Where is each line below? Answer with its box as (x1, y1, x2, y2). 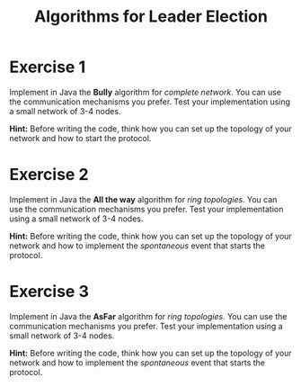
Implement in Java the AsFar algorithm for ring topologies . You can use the (9, 310, 288, 321)
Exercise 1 (9, 57, 86, 77)
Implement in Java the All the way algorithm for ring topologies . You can (9, 193, 278, 204)
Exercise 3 (9, 282, 90, 302)
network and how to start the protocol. (9, 132, 152, 143)
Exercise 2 (9, 165, 89, 185)
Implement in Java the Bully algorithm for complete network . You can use (9, 86, 281, 97)
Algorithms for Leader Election (34, 6, 268, 27)
